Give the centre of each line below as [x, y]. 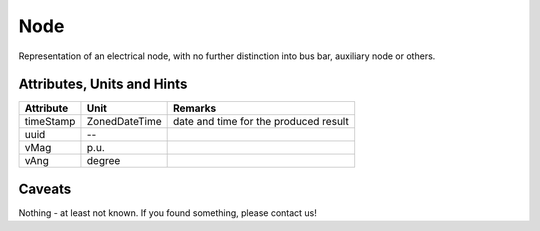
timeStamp [50, 122]
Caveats [45, 188]
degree [103, 161]
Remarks [194, 108]
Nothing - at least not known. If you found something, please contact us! [167, 212]
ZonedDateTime [124, 122]
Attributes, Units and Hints [103, 84]
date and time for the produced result [260, 122]
